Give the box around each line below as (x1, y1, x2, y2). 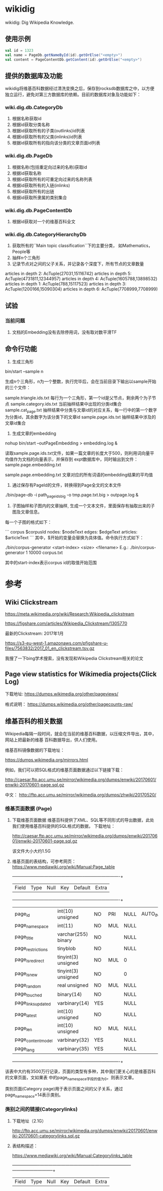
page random (14, 981, 41, 989)
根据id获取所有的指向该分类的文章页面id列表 (12, 140, 100, 146)
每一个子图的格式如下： (5, 519, 52, 525)
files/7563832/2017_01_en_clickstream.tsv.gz (5, 645, 95, 651)
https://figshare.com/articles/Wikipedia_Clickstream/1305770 (5, 621, 128, 626)
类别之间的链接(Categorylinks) (5, 1106, 78, 1113)
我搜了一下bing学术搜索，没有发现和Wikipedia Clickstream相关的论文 (5, 656, 144, 661)
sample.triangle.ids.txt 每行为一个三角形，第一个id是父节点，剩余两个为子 (5, 395, 152, 401)
